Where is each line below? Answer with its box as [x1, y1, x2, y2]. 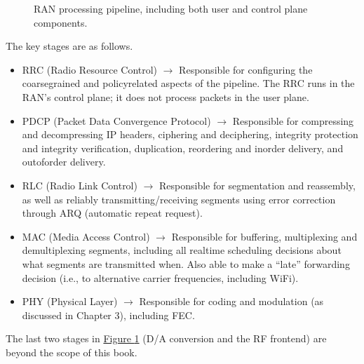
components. [34, 15, 88, 29]
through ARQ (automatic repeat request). [22, 205, 203, 220]
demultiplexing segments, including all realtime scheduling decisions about [22, 243, 342, 257]
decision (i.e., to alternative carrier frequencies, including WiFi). [22, 270, 299, 285]
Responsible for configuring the [179, 62, 313, 76]
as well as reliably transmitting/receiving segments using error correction [22, 191, 336, 206]
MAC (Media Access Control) [22, 229, 150, 243]
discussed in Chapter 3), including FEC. [22, 307, 195, 322]
